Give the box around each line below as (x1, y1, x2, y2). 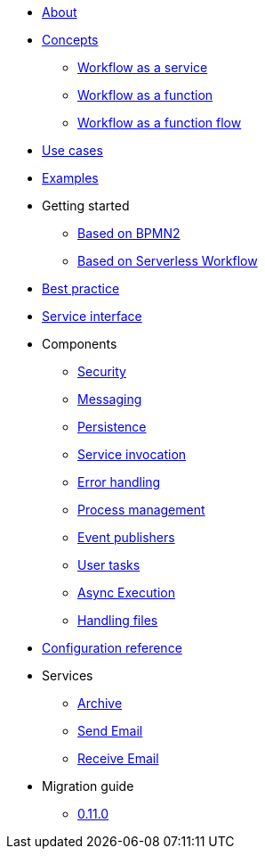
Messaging (77, 391, 142, 407)
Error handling (77, 474, 161, 490)
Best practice (42, 281, 120, 296)
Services (42, 668, 93, 683)
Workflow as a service (77, 60, 208, 75)
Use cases (42, 143, 103, 158)
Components (42, 336, 117, 351)
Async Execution (77, 585, 175, 600)
